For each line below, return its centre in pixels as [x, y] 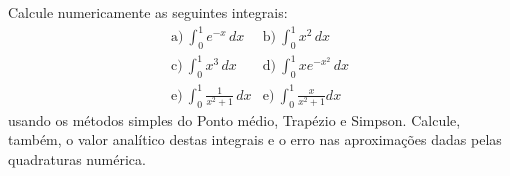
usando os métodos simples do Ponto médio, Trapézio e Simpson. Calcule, [234, 119]
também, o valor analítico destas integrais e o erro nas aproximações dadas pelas [255, 139]
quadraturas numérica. [77, 158]
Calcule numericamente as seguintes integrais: [148, 12]
